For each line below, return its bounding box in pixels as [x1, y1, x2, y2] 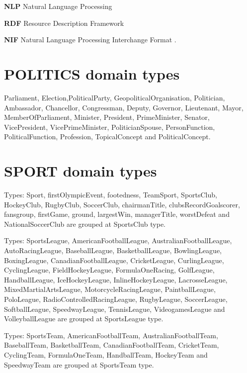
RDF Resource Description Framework [4, 17, 124, 28]
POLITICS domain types [4, 63, 180, 84]
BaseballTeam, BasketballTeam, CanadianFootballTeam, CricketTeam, [4, 340, 219, 350]
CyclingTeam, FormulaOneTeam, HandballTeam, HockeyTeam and [4, 349, 208, 360]
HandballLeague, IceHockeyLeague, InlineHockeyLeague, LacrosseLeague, [4, 274, 228, 284]
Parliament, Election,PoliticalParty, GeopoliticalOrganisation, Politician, [4, 92, 225, 102]
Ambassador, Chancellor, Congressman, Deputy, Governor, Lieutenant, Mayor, [4, 102, 244, 112]
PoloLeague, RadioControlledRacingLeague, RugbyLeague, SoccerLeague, [4, 293, 228, 304]
